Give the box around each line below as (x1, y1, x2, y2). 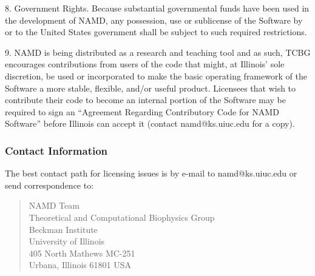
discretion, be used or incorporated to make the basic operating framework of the (5, 69, 307, 82)
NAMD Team (29, 199, 80, 212)
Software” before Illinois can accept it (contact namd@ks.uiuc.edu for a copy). (5, 117, 295, 130)
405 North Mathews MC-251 (29, 246, 135, 259)
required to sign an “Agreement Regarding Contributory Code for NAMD (5, 105, 279, 118)
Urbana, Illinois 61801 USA (29, 258, 131, 271)
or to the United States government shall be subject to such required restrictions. (5, 25, 307, 38)
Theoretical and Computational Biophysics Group (29, 210, 215, 223)
